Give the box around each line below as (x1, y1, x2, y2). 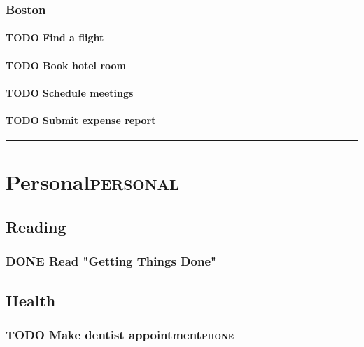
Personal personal (6, 168, 179, 196)
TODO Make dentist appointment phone (6, 325, 234, 343)
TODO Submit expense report (6, 113, 156, 127)
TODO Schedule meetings (6, 85, 134, 100)
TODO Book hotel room (6, 57, 127, 72)
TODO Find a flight (6, 30, 104, 45)
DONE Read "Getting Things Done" (6, 252, 216, 270)
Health (6, 289, 56, 311)
